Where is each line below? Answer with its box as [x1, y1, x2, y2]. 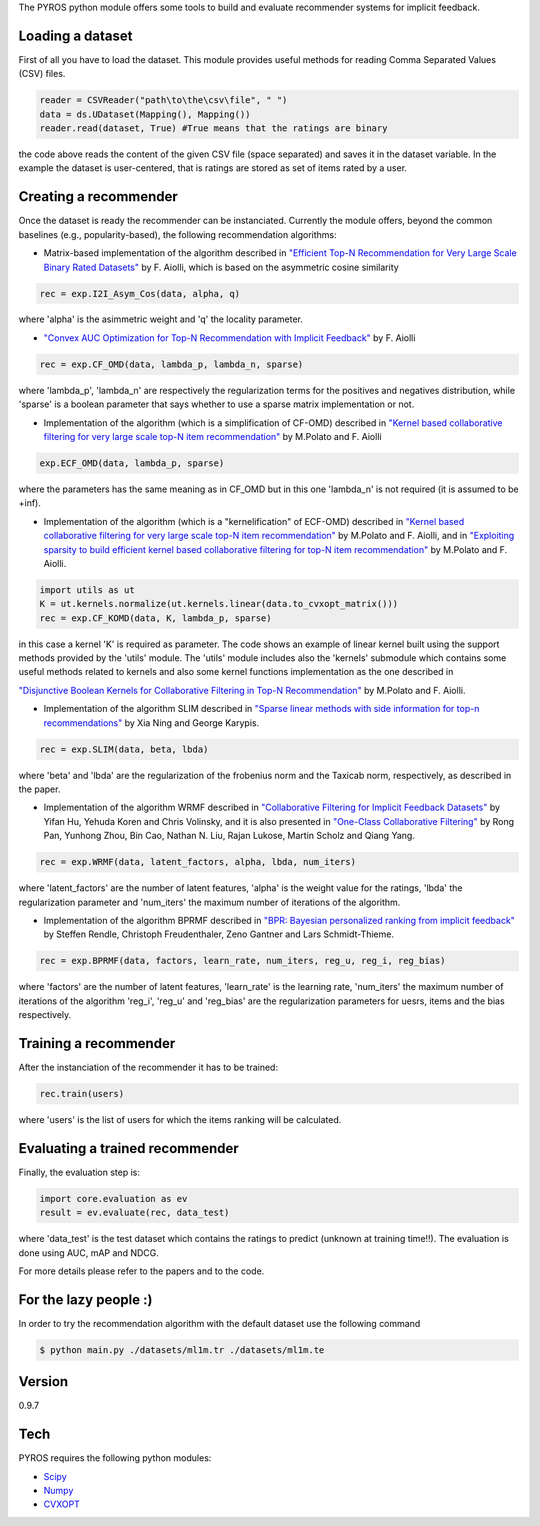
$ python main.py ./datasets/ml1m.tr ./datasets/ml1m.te [39, 1344, 325, 1355]
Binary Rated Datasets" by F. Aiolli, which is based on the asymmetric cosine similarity [43, 261, 399, 273]
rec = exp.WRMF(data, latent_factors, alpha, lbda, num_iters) [39, 856, 357, 868]
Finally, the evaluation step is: [18, 1166, 140, 1178]
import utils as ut [39, 584, 135, 595]
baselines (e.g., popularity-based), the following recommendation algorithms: [18, 228, 337, 240]
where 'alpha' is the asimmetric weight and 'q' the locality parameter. [18, 313, 304, 325]
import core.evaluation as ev [39, 1193, 188, 1204]
